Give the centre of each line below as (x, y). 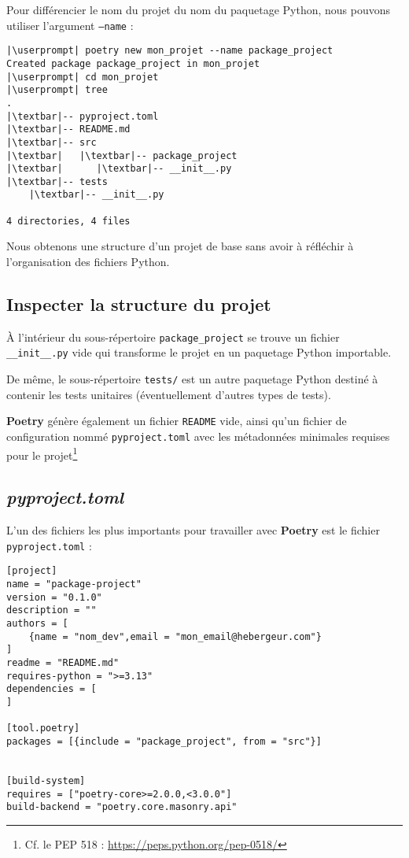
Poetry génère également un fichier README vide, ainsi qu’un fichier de (177, 421)
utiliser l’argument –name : (70, 25)
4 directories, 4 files (68, 221)
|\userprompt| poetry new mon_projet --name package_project (170, 51)
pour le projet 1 (42, 453)
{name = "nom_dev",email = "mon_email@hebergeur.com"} (175, 636)
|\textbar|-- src (52, 142)
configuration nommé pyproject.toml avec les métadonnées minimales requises (198, 436)
